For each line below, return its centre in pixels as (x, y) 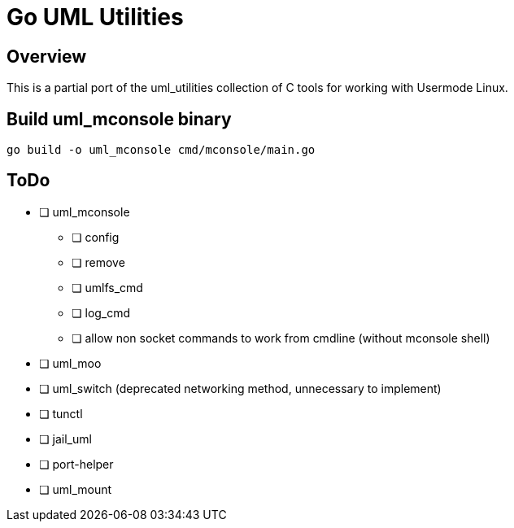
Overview (47, 56)
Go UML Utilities (95, 17)
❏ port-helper (76, 464)
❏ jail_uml (65, 439)
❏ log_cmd (101, 312)
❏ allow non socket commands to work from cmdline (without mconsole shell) (281, 338)
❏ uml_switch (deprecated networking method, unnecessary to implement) (240, 388)
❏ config (96, 237)
